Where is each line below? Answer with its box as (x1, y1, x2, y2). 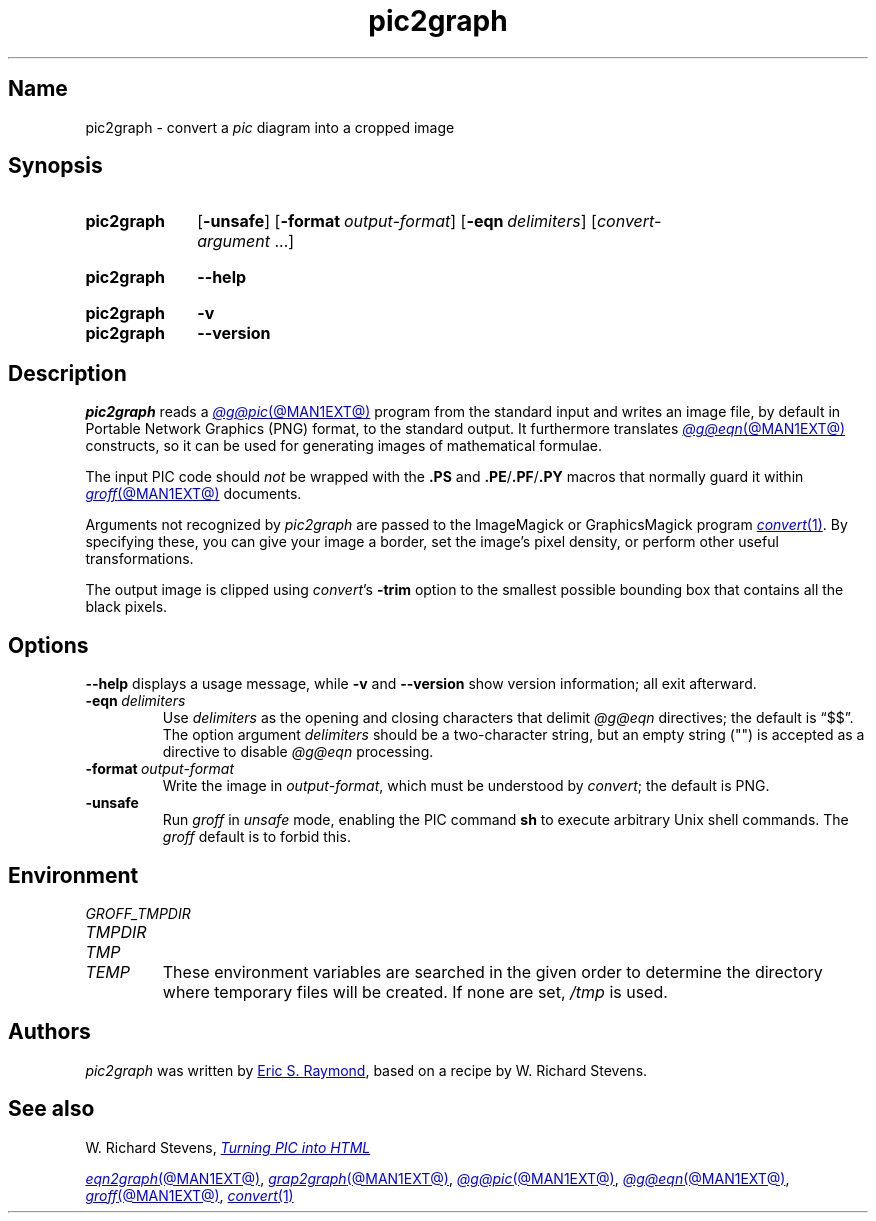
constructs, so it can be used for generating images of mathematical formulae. (85, 437, 602, 455)
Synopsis (8, 153, 103, 179)
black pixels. (85, 598, 168, 616)
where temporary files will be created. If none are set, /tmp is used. (162, 981, 668, 1002)
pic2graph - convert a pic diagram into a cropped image (85, 118, 455, 136)
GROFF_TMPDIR (85, 904, 191, 922)
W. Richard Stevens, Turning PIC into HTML (85, 1138, 371, 1156)
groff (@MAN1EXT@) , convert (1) (85, 1186, 294, 1204)
